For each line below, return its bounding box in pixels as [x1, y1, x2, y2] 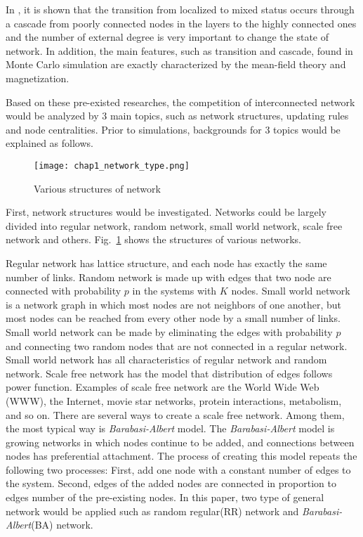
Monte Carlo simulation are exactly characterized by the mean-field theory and [6, 57, 346, 72]
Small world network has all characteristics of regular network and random [6, 352, 327, 367]
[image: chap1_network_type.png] [34, 160, 190, 171]
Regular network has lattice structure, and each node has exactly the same [6, 255, 327, 270]
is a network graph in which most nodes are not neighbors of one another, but [6, 297, 342, 311]
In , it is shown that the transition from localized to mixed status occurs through [6, 2, 355, 16]
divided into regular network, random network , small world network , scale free [6, 218, 343, 233]
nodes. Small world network [231, 283, 350, 298]
